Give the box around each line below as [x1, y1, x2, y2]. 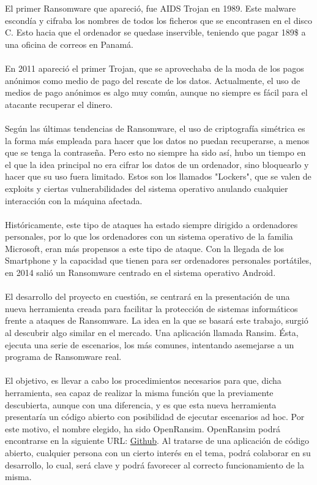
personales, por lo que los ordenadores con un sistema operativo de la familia [5, 230, 293, 243]
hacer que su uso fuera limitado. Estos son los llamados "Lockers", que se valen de [5, 170, 311, 183]
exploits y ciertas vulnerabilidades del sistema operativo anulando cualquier [5, 181, 288, 194]
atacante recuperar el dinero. [5, 97, 113, 110]
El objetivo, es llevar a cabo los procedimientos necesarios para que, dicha [5, 374, 282, 387]
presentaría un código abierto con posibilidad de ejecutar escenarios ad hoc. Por [5, 410, 305, 423]
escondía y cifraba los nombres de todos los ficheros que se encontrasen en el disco [5, 13, 313, 26]
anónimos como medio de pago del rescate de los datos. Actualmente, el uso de [5, 74, 300, 86]
